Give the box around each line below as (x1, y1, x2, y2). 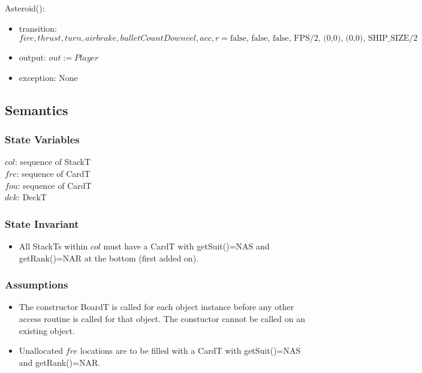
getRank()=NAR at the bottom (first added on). (19, 251, 198, 264)
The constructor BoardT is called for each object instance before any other (19, 300, 294, 313)
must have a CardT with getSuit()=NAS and (103, 239, 270, 252)
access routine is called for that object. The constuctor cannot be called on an (19, 312, 305, 324)
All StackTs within (19, 239, 88, 252)
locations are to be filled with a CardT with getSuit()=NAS (80, 344, 301, 357)
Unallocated (19, 344, 63, 357)
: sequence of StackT (15, 155, 91, 168)
